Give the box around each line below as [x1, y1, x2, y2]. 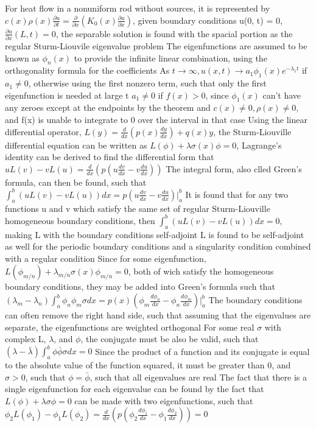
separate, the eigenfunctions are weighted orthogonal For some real [5, 320, 255, 333]
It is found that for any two [185, 188, 289, 200]
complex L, [5, 332, 46, 345]
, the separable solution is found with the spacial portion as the [55, 27, 293, 40]
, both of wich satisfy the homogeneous [128, 265, 274, 278]
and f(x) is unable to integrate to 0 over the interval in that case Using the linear [5, 113, 307, 126]
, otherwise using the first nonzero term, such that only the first [28, 77, 267, 89]
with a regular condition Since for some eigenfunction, [5, 251, 206, 264]
